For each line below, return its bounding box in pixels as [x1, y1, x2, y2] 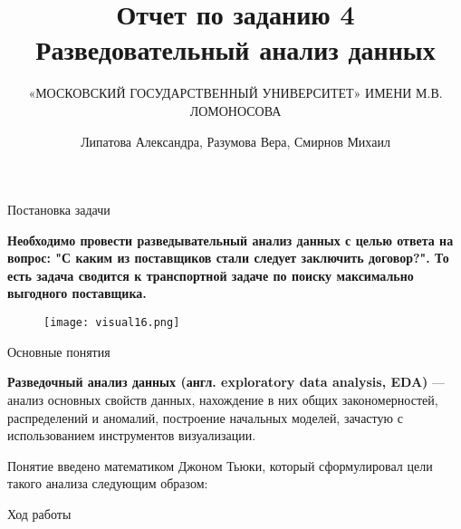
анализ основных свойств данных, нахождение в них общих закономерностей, [7, 390, 438, 409]
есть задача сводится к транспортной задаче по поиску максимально [7, 265, 414, 284]
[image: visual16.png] [43, 316, 180, 330]
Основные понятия [7, 341, 110, 361]
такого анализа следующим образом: [7, 474, 208, 493]
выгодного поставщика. [7, 284, 147, 303]
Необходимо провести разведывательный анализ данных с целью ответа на [7, 230, 454, 249]
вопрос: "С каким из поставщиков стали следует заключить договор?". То [7, 248, 449, 267]
